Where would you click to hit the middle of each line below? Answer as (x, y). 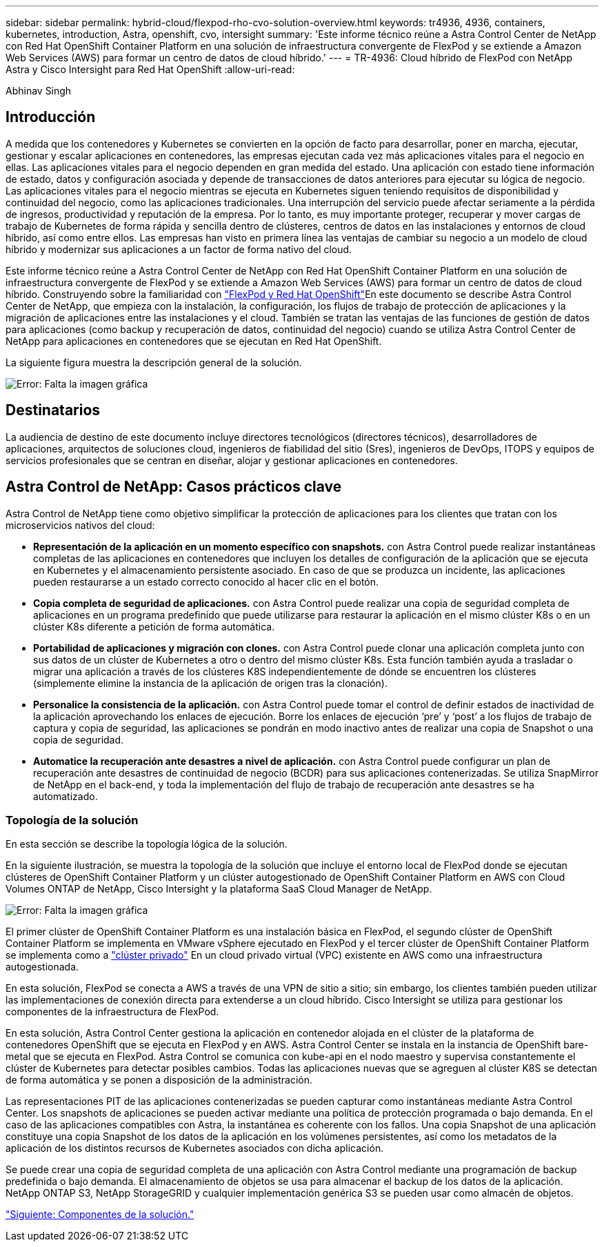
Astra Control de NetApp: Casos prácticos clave (174, 487)
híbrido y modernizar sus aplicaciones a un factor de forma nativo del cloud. (179, 249)
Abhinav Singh (39, 91)
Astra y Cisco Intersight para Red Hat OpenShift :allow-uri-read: (150, 69)
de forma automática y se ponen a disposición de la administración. (159, 1080)
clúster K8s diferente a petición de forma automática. (154, 626)
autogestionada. (42, 967)
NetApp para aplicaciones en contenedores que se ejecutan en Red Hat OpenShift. (194, 341)
